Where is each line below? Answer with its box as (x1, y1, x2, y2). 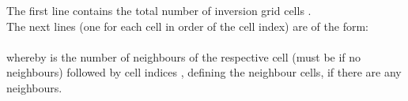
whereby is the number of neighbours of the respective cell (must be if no (6, 48, 361, 65)
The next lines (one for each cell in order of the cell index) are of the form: (6, 17, 368, 34)
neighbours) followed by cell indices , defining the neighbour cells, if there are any (6, 64, 402, 80)
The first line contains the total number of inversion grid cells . (6, 2, 312, 18)
